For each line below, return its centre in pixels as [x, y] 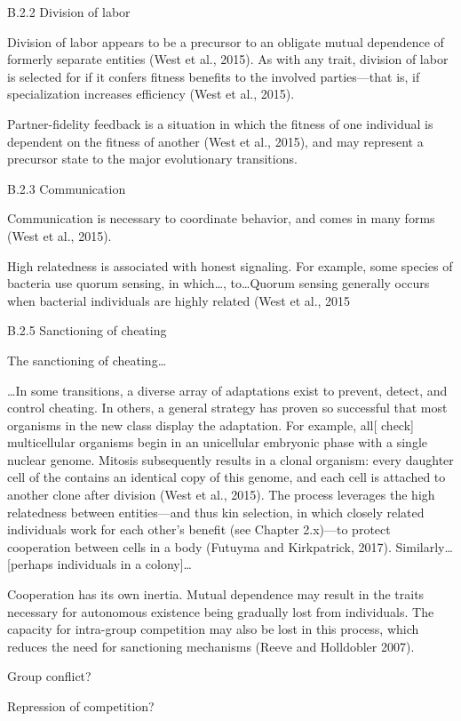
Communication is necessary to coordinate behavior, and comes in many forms [221, 218]
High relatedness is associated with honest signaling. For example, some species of [230, 265]
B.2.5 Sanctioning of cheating [87, 330]
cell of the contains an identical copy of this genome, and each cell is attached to [227, 477]
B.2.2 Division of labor [69, 12]
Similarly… [424, 546]
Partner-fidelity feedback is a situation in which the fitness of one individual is [220, 123]
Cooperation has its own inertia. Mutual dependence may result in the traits [216, 594]
